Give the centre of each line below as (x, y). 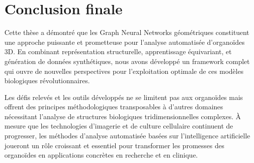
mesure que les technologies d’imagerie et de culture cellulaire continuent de (119, 126)
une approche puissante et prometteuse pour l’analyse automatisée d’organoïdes (125, 42)
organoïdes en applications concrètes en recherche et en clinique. (101, 155)
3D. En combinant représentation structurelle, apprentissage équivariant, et (118, 51)
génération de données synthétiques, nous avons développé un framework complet (127, 61)
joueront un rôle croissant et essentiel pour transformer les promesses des (114, 145)
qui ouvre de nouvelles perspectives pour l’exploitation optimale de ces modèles (124, 71)
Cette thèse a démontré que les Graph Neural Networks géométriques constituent (127, 32)
